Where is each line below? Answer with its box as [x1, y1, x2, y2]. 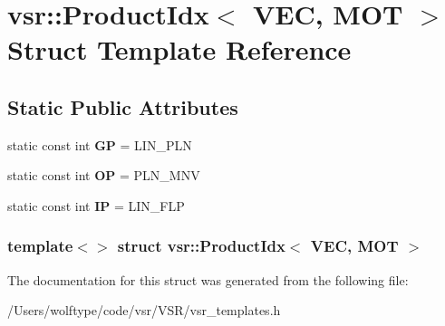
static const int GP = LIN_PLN [7, 135, 192, 154]
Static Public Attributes [7, 92, 238, 120]
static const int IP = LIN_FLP [7, 196, 185, 215]
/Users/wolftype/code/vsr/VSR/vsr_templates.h [7, 301, 281, 320]
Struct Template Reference [7, 31, 352, 68]
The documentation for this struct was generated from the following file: [7, 270, 409, 289]
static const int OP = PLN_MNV [7, 166, 200, 185]
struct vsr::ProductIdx [117, 235, 285, 257]
